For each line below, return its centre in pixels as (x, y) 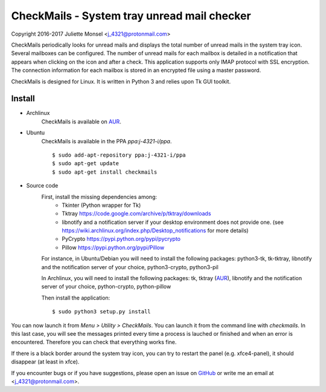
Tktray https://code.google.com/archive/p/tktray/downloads (136, 214)
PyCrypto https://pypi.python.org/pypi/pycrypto (121, 239)
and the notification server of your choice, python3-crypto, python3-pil (130, 267)
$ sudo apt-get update (86, 164)
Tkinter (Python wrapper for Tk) (101, 205)
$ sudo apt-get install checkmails (105, 172)
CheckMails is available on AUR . (81, 122)
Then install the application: (76, 298)
